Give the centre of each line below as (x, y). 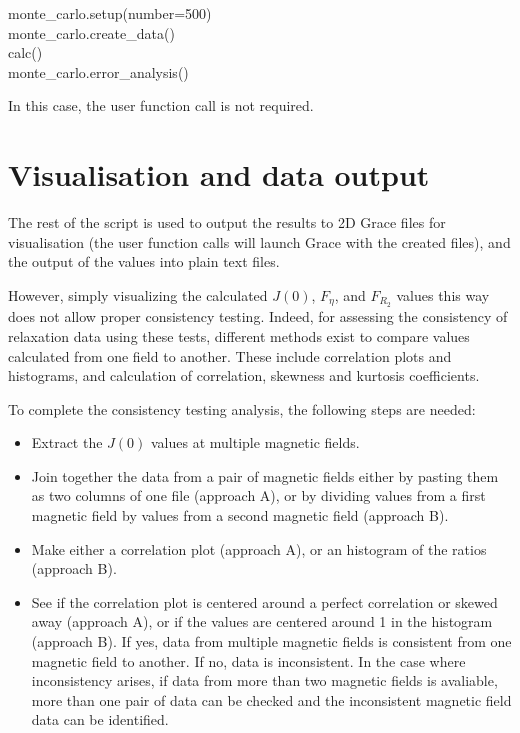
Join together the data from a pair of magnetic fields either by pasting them (265, 475)
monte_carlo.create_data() (91, 32)
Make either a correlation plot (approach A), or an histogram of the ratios (259, 548)
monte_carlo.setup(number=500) (110, 13)
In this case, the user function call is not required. (161, 105)
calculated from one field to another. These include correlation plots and (230, 355)
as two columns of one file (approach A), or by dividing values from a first (258, 495)
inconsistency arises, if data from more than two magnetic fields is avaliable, (264, 680)
